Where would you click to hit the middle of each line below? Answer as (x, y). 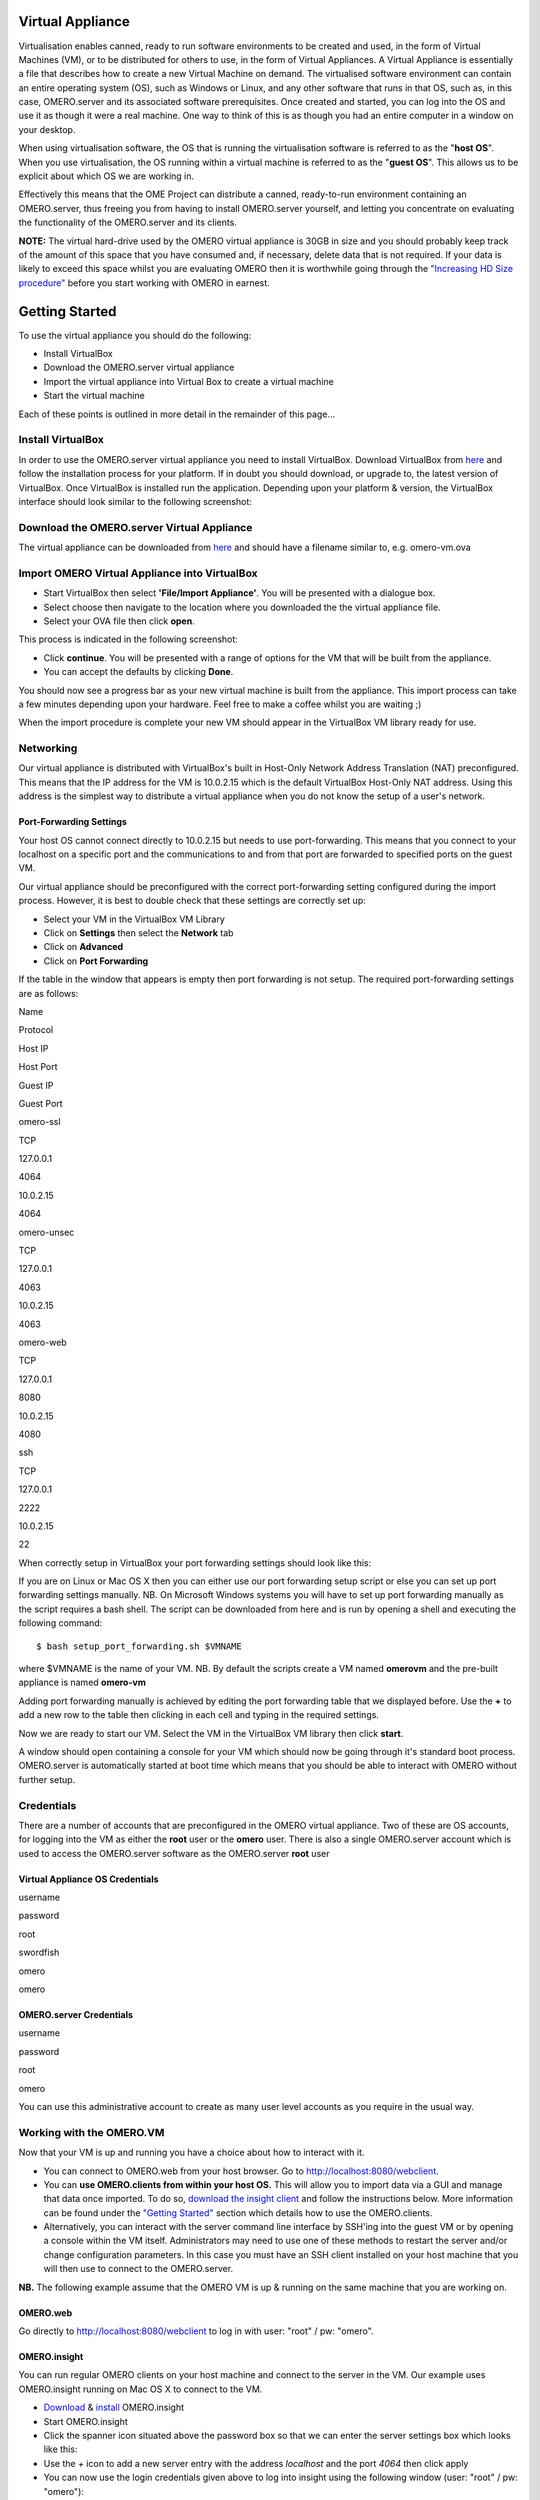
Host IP (33, 1048)
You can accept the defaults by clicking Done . (138, 672)
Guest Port (41, 1103)
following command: (60, 1623)
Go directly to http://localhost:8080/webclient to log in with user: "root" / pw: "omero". (196, 2331)
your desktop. (47, 129)
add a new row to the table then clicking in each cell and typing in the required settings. (199, 1715)
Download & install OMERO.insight (114, 2407)
